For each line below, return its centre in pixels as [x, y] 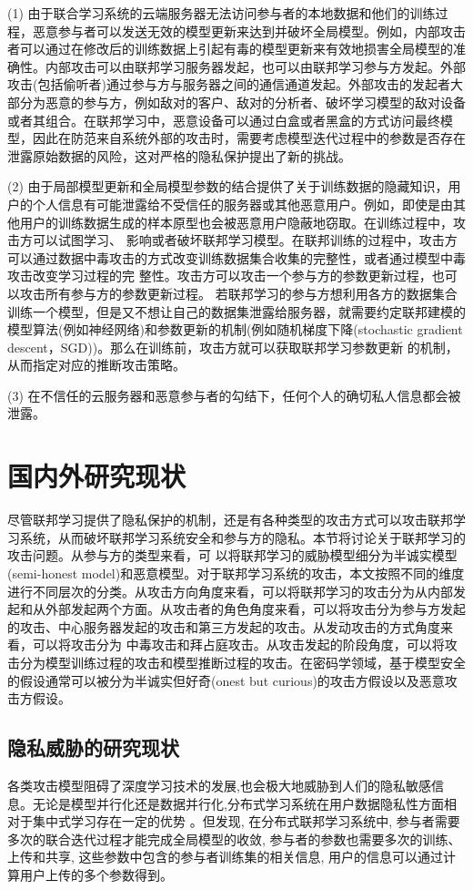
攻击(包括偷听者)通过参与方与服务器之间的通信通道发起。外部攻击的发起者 [229, 84]
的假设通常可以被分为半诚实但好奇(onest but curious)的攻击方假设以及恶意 [226, 680]
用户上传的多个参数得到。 [96, 874]
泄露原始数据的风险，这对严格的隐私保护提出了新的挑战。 [179, 155]
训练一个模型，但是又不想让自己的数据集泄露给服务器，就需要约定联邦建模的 [236, 311]
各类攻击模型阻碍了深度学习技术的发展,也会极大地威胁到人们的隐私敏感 [219, 785]
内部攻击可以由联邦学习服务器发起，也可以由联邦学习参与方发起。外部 [255, 66]
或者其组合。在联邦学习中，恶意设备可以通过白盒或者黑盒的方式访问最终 [224, 120]
